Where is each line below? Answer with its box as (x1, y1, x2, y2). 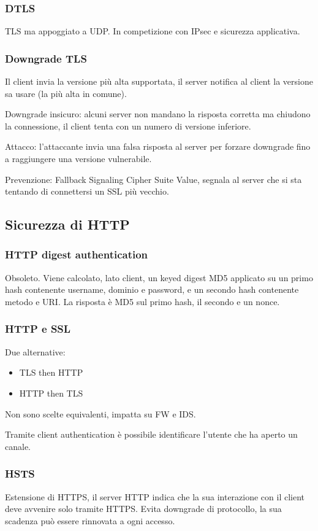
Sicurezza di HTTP (5, 215, 130, 234)
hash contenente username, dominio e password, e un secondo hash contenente (5, 283, 299, 296)
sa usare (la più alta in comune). (5, 87, 127, 99)
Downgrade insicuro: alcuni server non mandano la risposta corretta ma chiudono (5, 107, 311, 120)
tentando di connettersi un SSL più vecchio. (5, 185, 169, 198)
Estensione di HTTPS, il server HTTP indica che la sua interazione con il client (5, 490, 305, 503)
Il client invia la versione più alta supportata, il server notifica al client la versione (5, 75, 313, 88)
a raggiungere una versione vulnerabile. (5, 152, 152, 165)
